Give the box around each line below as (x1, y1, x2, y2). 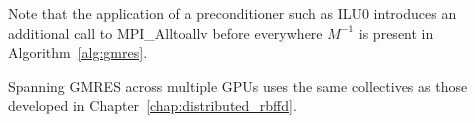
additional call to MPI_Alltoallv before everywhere (8, 22, 323, 43)
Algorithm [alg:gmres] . (8, 42, 148, 63)
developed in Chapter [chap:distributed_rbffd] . (8, 95, 297, 116)
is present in (358, 22, 434, 43)
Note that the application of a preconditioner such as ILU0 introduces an (8, 3, 457, 23)
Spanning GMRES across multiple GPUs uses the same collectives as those (8, 75, 468, 96)
